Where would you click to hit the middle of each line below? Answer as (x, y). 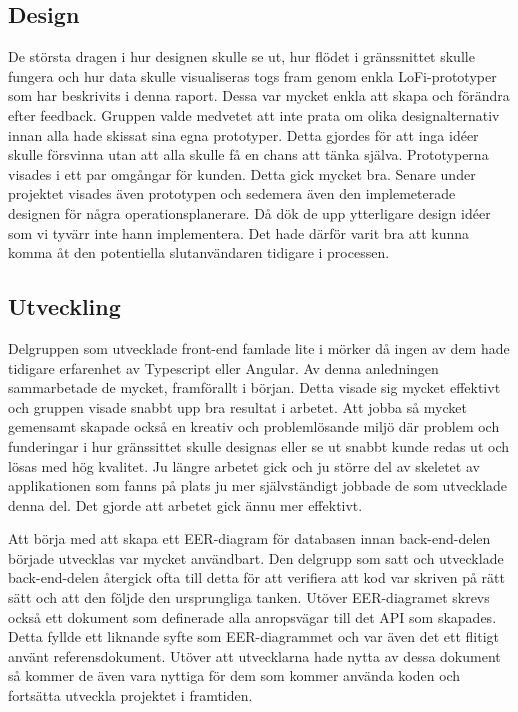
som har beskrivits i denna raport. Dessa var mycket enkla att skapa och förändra (259, 95)
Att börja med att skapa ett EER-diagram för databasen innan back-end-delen (249, 538)
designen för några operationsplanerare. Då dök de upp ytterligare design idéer (249, 212)
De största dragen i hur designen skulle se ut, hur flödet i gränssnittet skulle (241, 56)
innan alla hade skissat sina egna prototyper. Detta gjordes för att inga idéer (243, 134)
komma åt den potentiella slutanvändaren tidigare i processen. (199, 252)
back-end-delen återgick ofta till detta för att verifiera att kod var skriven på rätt (256, 577)
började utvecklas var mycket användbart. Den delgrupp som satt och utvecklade (256, 557)
